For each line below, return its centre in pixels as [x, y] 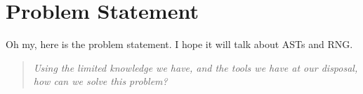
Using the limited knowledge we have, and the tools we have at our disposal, [196, 67]
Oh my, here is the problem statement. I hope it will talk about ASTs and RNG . [179, 44]
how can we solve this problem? [100, 81]
